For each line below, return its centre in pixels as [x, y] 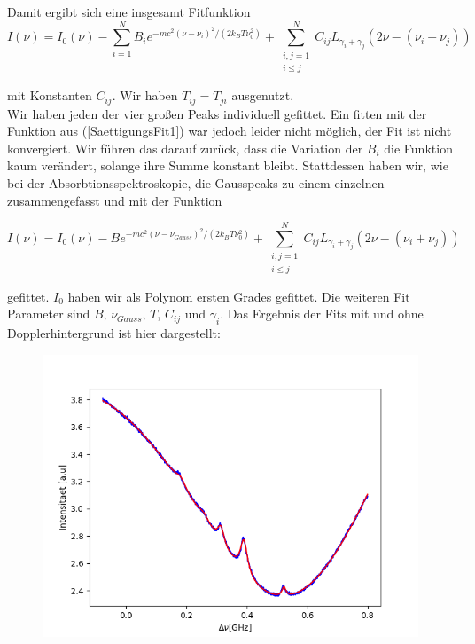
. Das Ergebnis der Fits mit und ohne [322, 314]
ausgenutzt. [263, 95]
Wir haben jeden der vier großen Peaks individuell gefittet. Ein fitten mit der [217, 113]
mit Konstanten [50, 95]
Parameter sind [49, 314]
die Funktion [418, 148]
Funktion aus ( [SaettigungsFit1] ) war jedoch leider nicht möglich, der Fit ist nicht [230, 131]
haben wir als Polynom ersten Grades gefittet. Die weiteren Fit [239, 296]
